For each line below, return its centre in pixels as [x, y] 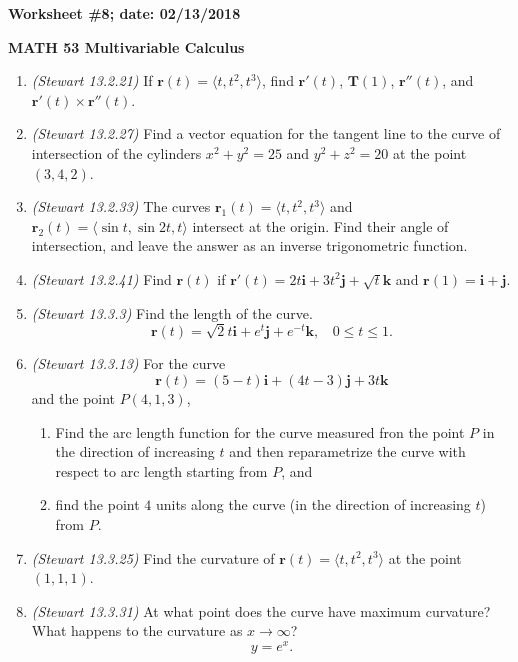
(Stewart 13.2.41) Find [101, 278]
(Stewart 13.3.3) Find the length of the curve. [172, 312]
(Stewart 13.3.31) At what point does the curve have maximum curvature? [261, 610]
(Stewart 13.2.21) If [92, 80]
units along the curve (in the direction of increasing [313, 504]
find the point [97, 504]
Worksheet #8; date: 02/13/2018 [124, 13]
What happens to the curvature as [137, 630]
